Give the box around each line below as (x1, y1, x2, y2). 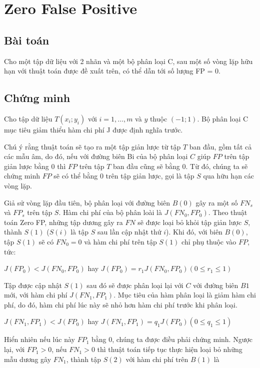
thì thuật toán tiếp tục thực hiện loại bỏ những (97, 344, 242, 354)
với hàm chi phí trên (125, 353, 188, 364)
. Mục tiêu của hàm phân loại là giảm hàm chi (113, 289, 256, 300)
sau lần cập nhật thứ (97, 226, 161, 237)
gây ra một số (195, 197, 238, 207)
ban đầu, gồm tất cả (189, 141, 252, 151)
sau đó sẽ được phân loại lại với (86, 279, 183, 290)
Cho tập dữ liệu (4, 113, 52, 123)
